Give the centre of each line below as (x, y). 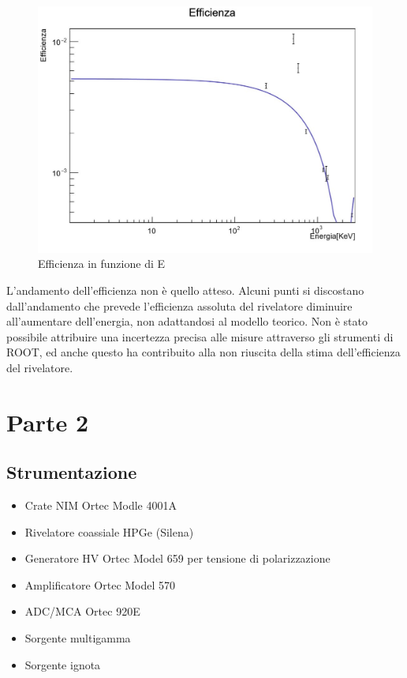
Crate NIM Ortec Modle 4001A (101, 505)
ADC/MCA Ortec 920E (82, 611)
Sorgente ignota (63, 664)
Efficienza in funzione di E (102, 264)
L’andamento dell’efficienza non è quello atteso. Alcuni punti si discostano (185, 290)
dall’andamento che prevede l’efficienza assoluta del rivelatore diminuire (179, 305)
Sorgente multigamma (78, 638)
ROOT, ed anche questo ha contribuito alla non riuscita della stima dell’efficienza (203, 352)
